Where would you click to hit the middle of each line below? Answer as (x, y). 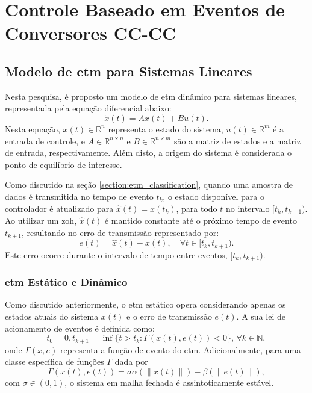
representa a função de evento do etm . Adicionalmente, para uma (180, 349)
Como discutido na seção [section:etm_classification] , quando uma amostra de (149, 184)
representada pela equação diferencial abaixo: (88, 108)
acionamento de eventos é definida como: (80, 328)
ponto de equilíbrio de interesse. (64, 164)
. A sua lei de (261, 316)
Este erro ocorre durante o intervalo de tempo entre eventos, (116, 254)
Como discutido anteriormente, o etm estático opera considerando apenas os (145, 304)
